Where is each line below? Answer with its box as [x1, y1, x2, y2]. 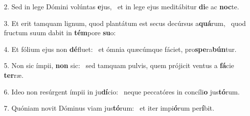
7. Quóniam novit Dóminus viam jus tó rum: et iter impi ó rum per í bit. [4, 103, 214, 113]
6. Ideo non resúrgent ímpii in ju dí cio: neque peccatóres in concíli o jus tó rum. [4, 86, 240, 96]
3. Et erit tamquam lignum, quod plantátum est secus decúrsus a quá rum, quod [4, 18, 246, 28]
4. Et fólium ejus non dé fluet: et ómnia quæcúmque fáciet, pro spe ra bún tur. [4, 44, 237, 54]
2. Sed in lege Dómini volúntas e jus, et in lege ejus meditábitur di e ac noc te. [4, 1, 239, 11]
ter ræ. [4, 70, 23, 80]
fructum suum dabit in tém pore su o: [4, 27, 116, 38]
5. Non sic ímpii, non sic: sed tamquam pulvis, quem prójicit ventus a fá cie [4, 60, 234, 70]
